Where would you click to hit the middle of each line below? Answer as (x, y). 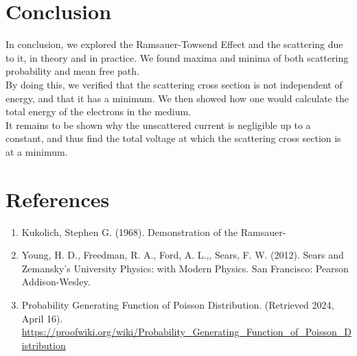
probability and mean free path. (72, 71)
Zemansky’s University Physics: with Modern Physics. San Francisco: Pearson (185, 268)
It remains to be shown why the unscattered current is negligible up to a (158, 124)
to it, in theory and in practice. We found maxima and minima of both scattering (177, 57)
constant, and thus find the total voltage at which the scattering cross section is (173, 138)
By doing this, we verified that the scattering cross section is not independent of (174, 84)
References (58, 199)
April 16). (42, 318)
